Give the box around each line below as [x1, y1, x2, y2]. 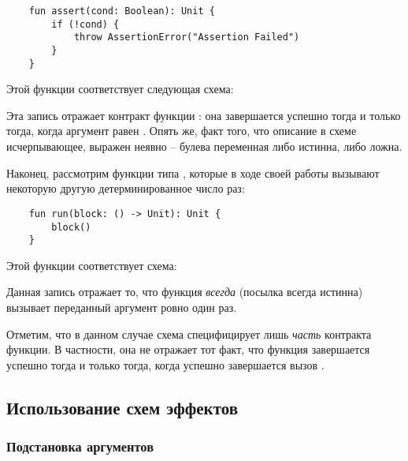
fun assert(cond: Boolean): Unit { [28, 6, 215, 17]
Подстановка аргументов [6, 437, 154, 456]
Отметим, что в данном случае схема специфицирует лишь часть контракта [6, 325, 372, 342]
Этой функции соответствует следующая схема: [6, 81, 234, 97]
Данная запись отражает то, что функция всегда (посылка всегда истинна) [6, 283, 363, 300]
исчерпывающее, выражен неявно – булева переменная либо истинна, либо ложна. [6, 138, 402, 155]
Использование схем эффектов [6, 395, 239, 419]
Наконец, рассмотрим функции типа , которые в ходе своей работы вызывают [6, 164, 380, 181]
